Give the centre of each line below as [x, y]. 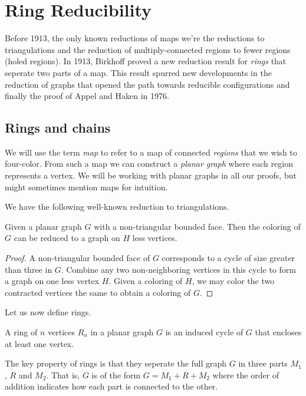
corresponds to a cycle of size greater [228, 258]
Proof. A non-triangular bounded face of [78, 258]
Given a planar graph [43, 226]
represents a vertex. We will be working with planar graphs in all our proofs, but [151, 175]
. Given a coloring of [146, 281]
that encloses [278, 332]
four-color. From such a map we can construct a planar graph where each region [149, 164]
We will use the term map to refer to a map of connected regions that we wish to [151, 152]
